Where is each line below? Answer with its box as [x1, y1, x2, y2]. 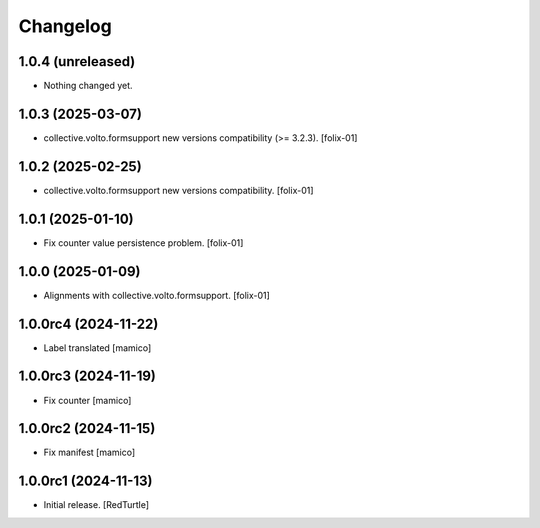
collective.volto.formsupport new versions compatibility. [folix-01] [43, 184, 314, 196]
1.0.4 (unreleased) [18, 53, 136, 70]
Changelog [18, 15, 112, 37]
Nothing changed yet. [43, 80, 134, 92]
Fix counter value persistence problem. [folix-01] [43, 236, 244, 249]
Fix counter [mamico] [43, 394, 132, 406]
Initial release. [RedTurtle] [43, 499, 150, 511]
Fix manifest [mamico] [43, 446, 136, 459]
